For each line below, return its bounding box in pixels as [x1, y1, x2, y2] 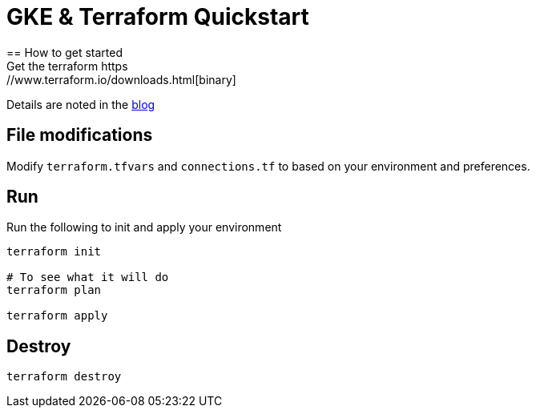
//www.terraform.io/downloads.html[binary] [6, 72, 236, 86]
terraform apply [6, 309, 108, 323]
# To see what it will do [6, 271, 169, 284]
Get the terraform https [6, 58, 128, 73]
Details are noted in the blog [6, 97, 155, 111]
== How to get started [6, 45, 123, 59]
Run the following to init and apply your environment [6, 220, 282, 235]
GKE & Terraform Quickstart [6, 3, 309, 30]
